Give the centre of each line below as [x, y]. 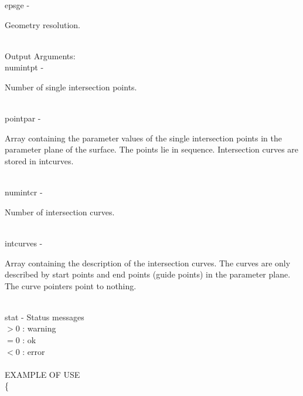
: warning [39, 328]
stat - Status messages [45, 317]
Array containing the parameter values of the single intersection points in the [144, 138]
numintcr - [24, 192]
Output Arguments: [40, 55]
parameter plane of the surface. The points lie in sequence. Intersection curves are [152, 149]
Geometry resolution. [42, 24]
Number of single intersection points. [71, 87]
